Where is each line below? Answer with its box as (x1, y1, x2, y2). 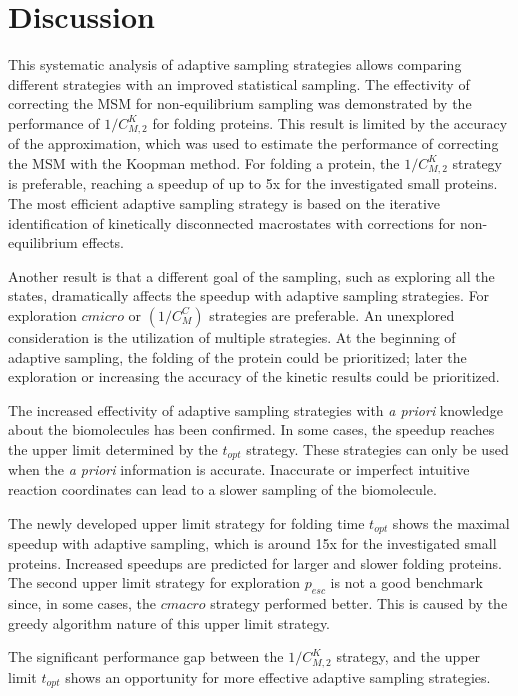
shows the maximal (392, 512, 510, 533)
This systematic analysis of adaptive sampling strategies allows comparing (8, 54, 462, 75)
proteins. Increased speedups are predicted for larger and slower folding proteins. (8, 552, 502, 573)
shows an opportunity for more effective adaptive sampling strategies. (65, 666, 491, 687)
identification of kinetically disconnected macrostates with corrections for (8, 212, 456, 233)
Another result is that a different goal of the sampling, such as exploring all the (8, 265, 495, 286)
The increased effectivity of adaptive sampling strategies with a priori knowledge (8, 399, 503, 420)
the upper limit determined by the (8, 438, 218, 459)
